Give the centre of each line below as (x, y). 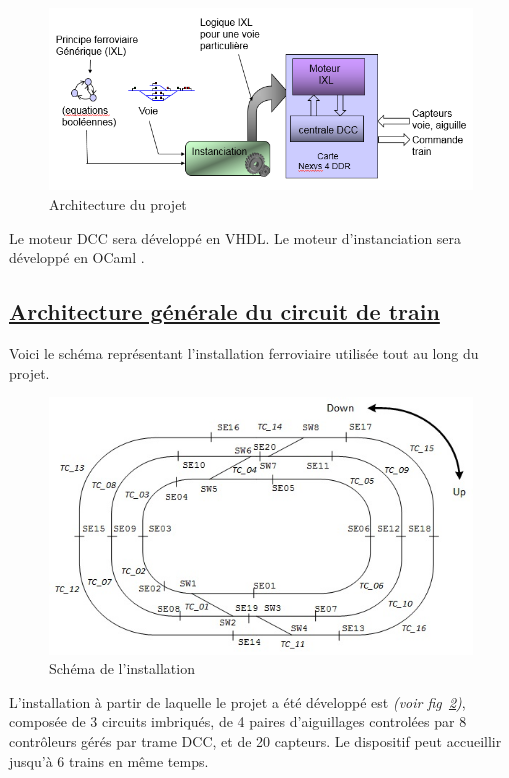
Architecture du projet (118, 204)
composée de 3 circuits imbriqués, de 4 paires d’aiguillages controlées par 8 (238, 721)
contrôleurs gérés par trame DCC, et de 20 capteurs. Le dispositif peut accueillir (255, 740)
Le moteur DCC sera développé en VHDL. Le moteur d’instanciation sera (235, 237)
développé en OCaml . (77, 257)
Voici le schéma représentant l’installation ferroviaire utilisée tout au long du (244, 352)
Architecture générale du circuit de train (224, 311)
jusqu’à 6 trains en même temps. (109, 760)
